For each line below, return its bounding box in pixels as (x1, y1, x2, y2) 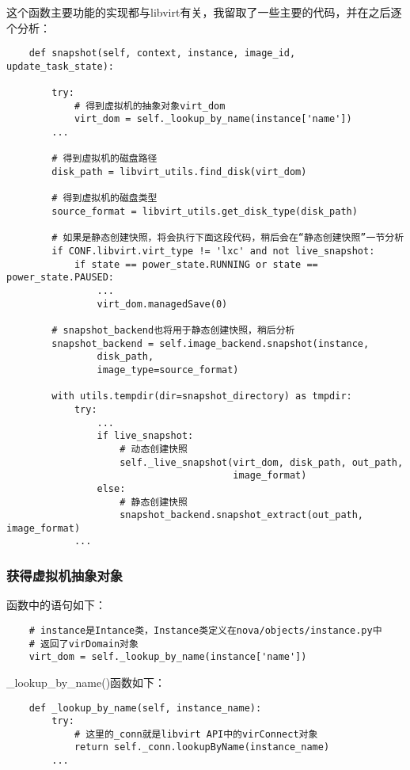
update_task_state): (6, 60, 115, 72)
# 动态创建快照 (120, 443, 188, 455)
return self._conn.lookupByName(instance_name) (74, 741, 330, 753)
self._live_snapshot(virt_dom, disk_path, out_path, (120, 456, 404, 468)
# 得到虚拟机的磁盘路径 (51, 153, 158, 165)
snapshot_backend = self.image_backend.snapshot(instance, (51, 337, 370, 349)
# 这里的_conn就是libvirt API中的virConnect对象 (74, 728, 318, 740)
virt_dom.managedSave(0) (97, 298, 228, 310)
